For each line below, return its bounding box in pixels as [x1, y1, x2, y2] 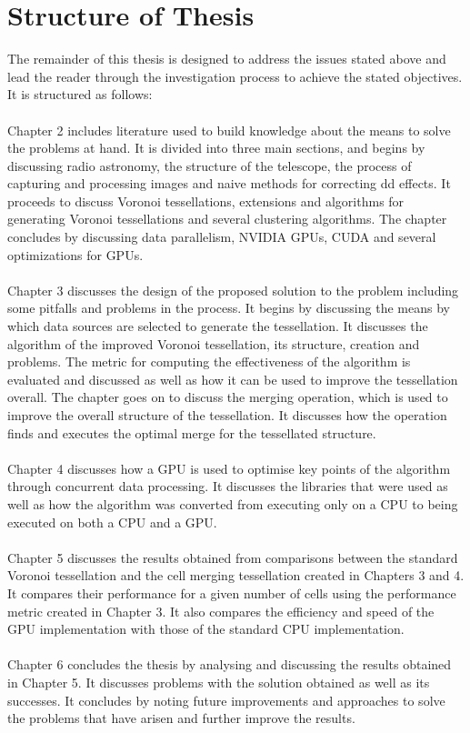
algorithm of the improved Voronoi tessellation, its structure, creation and [7, 334, 420, 353]
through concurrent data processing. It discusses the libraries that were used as [7, 477, 448, 496]
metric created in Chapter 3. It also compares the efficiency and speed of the [7, 601, 435, 620]
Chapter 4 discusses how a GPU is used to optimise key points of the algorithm [7, 458, 451, 477]
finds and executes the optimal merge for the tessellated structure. [7, 423, 376, 442]
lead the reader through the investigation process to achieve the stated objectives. [7, 66, 463, 85]
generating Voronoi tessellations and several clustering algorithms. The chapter [7, 209, 447, 228]
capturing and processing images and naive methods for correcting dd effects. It [7, 174, 451, 193]
